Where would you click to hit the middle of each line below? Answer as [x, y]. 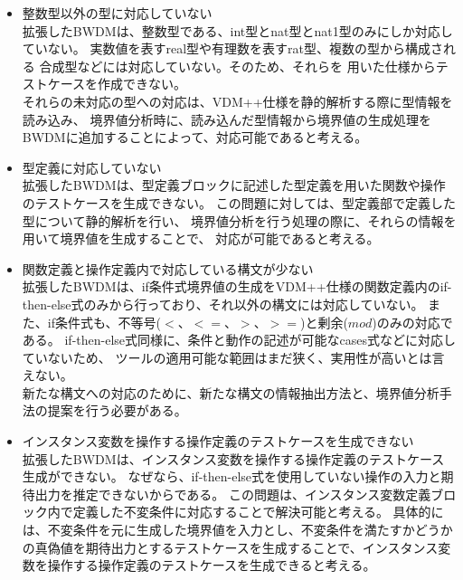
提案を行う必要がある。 [117, 410]
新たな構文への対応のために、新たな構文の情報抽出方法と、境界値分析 [231, 392]
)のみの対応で [412, 322]
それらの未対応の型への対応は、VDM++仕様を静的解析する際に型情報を [237, 101]
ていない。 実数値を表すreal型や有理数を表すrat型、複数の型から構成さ [232, 48]
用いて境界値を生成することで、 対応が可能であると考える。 [201, 238]
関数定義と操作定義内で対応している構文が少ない [168, 268]
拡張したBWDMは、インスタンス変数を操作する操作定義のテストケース [233, 458]
